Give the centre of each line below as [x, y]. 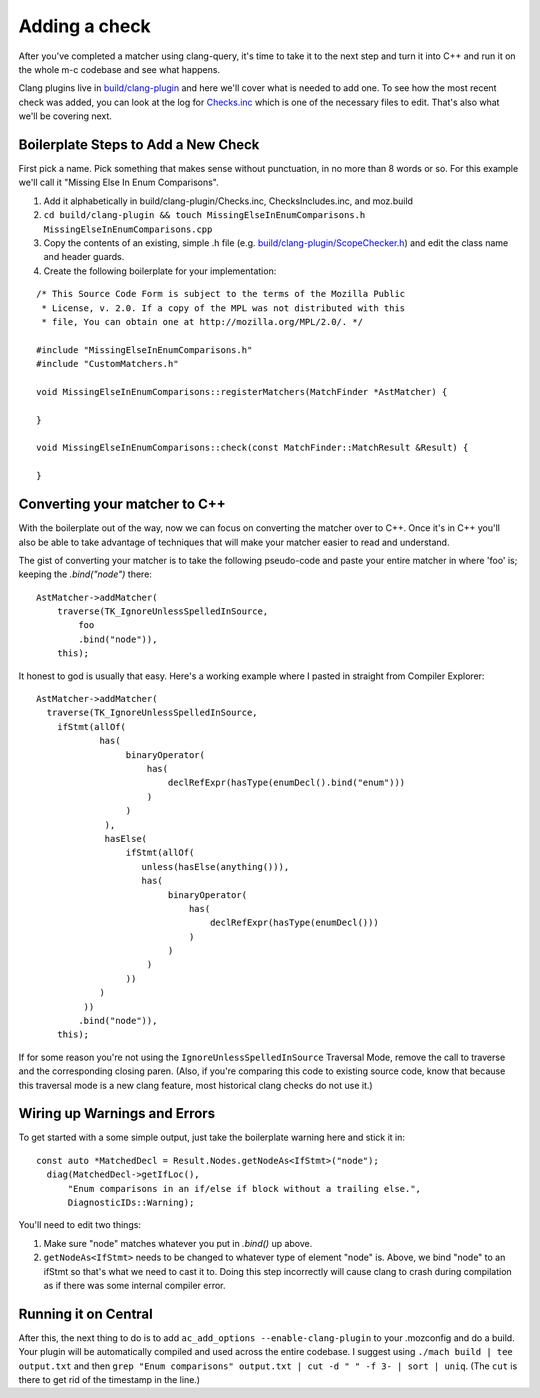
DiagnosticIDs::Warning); [131, 1203]
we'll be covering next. [65, 116]
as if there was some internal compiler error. [134, 1285]
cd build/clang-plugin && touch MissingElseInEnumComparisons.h [204, 215]
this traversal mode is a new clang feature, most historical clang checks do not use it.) [196, 1085]
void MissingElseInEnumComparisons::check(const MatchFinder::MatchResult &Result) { [252, 448]
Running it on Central [86, 1313]
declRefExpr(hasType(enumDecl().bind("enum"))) [286, 783]
